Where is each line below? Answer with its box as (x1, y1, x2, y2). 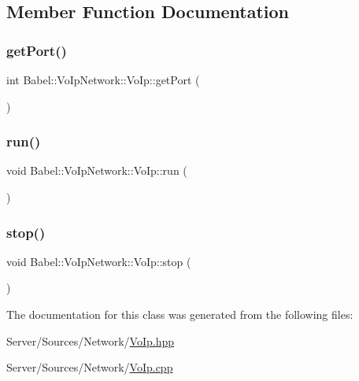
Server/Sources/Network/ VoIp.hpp (6, 332, 174, 349)
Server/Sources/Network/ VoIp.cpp (6, 359, 173, 375)
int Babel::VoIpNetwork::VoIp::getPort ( (6, 72, 200, 87)
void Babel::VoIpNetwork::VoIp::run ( (6, 162, 187, 179)
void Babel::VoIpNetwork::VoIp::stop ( (6, 253, 191, 269)
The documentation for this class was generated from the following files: (6, 306, 353, 322)
